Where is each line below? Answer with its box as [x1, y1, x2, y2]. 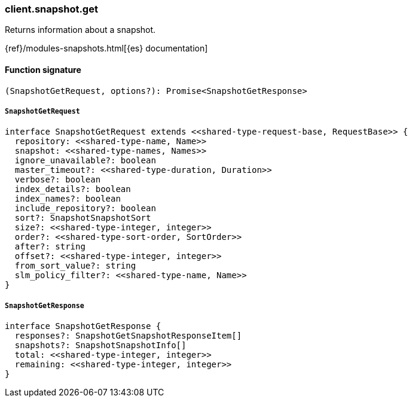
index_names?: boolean [14, 194, 121, 204]
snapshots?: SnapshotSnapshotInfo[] [14, 340, 187, 351]
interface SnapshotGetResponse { [5, 321, 161, 331]
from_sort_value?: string [14, 261, 136, 271]
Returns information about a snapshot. [5, 25, 156, 35]
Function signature [5, 64, 81, 75]
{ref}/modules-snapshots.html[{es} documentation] [5, 43, 208, 54]
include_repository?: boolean [14, 203, 156, 214]
